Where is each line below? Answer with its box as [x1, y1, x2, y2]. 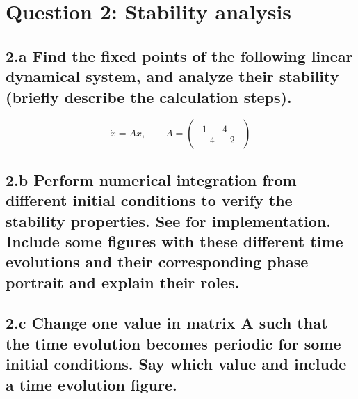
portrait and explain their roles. [6, 271, 240, 292]
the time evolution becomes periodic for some [6, 332, 341, 354]
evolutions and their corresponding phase [6, 251, 309, 272]
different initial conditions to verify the [6, 189, 293, 211]
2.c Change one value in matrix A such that [6, 312, 328, 334]
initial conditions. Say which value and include [6, 353, 347, 375]
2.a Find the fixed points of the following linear [6, 45, 353, 66]
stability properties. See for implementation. [6, 210, 332, 231]
